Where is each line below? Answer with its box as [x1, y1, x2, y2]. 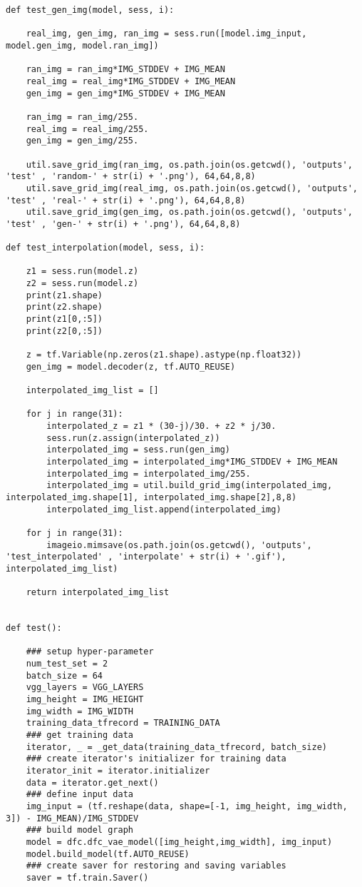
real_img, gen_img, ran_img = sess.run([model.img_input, [26, 29, 307, 39]
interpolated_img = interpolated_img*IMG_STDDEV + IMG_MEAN [46, 456, 338, 467]
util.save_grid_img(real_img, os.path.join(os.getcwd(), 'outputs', [26, 183, 358, 193]
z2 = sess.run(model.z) [26, 278, 139, 289]
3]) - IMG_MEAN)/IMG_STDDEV [6, 813, 139, 823]
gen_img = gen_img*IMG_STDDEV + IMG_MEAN [26, 88, 225, 98]
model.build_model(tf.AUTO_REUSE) [26, 848, 190, 859]
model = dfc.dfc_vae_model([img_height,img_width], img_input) [26, 836, 333, 847]
